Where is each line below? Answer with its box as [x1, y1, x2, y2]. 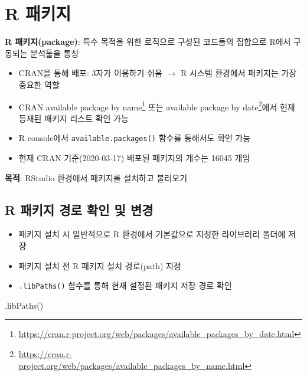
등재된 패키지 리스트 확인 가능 [18, 112, 129, 124]
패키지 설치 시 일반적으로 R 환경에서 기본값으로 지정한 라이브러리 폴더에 [18, 228, 286, 240]
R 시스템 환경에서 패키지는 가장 [180, 67, 297, 79]
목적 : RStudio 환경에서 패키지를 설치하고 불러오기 [5, 171, 188, 184]
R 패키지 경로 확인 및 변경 [5, 200, 153, 218]
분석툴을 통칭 [30, 47, 79, 59]
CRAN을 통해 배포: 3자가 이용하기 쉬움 [18, 67, 162, 79]
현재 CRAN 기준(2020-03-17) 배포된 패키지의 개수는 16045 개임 [18, 152, 250, 164]
